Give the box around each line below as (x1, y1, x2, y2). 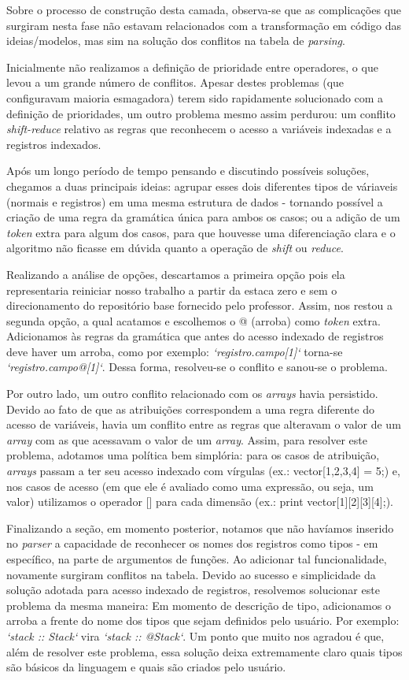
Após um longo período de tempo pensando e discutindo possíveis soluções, (6, 162, 370, 179)
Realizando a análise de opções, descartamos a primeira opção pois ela (6, 266, 345, 282)
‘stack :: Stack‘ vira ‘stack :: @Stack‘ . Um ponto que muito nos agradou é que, (6, 627, 385, 644)
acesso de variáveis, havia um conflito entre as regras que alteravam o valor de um (6, 416, 401, 433)
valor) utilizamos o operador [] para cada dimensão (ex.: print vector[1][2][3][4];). (6, 493, 393, 510)
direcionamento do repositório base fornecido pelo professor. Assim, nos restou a (6, 297, 392, 314)
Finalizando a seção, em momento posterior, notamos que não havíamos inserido (6, 519, 394, 536)
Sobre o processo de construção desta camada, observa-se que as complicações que (6, 2, 401, 17)
